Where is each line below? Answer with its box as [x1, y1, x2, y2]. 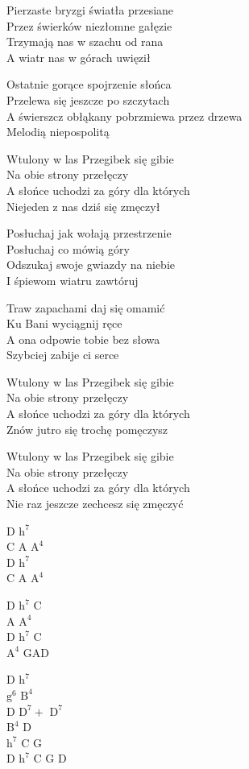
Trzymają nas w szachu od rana [6, 33, 164, 50]
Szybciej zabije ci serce [6, 346, 119, 363]
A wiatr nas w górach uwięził [6, 48, 151, 65]
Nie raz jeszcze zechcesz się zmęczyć [6, 495, 184, 512]
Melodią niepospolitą [6, 123, 110, 140]
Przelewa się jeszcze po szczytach [6, 91, 170, 108]
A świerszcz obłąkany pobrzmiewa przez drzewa [6, 107, 243, 124]
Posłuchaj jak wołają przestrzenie [6, 225, 172, 242]
